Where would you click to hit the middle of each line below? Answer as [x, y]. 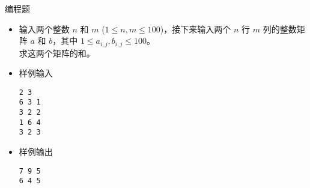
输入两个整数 [44, 29]
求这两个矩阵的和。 [57, 53]
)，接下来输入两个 [196, 29]
